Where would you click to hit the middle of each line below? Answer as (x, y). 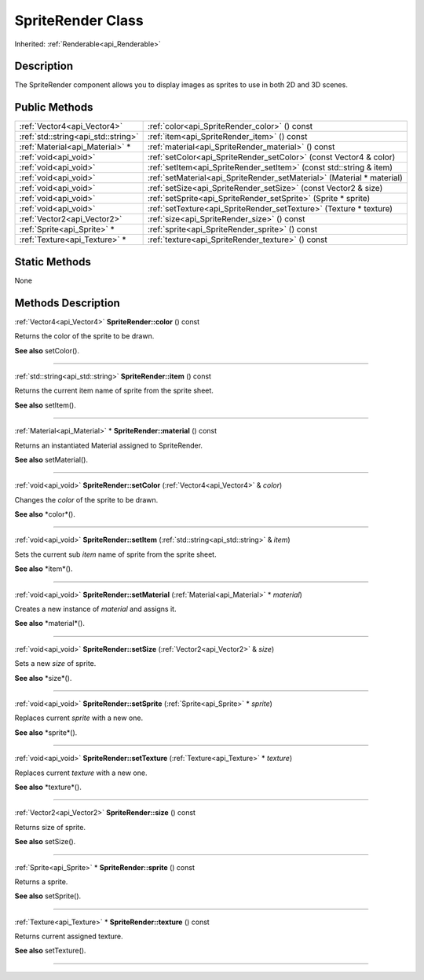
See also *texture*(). (48, 787)
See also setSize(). (45, 842)
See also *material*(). (50, 623)
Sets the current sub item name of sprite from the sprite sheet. (115, 554)
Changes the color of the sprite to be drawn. (86, 499)
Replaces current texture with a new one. (81, 773)
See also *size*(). (43, 678)
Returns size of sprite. (50, 827)
